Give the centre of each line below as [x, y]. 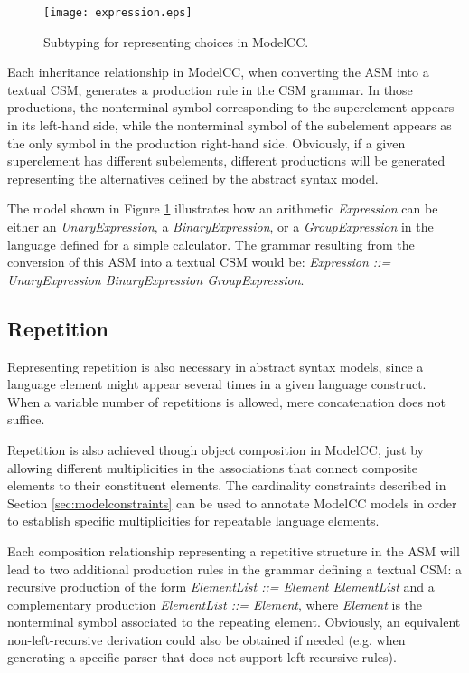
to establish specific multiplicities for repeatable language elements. [193, 521]
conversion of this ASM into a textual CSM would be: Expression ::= [199, 262]
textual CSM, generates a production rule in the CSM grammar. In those [210, 89]
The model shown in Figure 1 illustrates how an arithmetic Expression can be [223, 209]
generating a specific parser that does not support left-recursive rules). [202, 657]
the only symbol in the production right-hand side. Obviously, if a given [206, 142]
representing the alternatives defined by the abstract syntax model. [193, 178]
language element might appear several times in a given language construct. [217, 384]
